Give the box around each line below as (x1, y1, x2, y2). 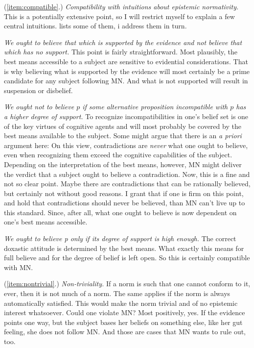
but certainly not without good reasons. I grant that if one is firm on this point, (4, 188, 244, 198)
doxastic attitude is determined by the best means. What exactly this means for (4, 243, 244, 253)
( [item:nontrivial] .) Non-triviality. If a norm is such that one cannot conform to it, (4, 278, 251, 289)
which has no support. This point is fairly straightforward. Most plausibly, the (4, 47, 237, 57)
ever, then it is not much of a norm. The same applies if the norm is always (4, 288, 231, 298)
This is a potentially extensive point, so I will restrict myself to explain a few (4, 11, 235, 21)
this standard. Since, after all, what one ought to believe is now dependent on (4, 207, 237, 217)
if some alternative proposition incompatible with (82, 101, 228, 112)
